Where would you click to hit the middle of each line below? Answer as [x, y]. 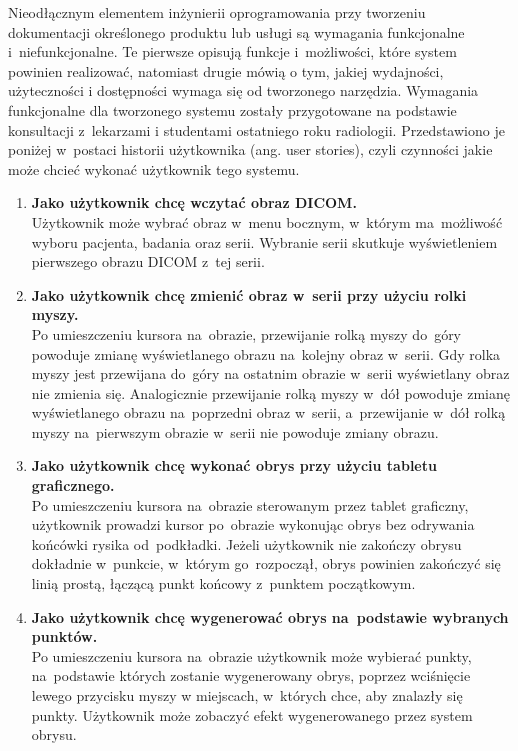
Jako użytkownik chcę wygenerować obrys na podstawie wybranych [270, 616]
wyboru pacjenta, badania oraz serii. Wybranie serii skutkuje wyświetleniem [264, 241]
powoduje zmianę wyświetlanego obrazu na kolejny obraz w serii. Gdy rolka [266, 353]
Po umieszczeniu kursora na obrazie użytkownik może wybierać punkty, [251, 655]
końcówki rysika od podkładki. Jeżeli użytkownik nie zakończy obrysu [246, 543]
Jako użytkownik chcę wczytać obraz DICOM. [194, 202]
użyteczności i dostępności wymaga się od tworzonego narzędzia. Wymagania [243, 90]
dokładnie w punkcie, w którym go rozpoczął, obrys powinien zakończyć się [266, 563]
